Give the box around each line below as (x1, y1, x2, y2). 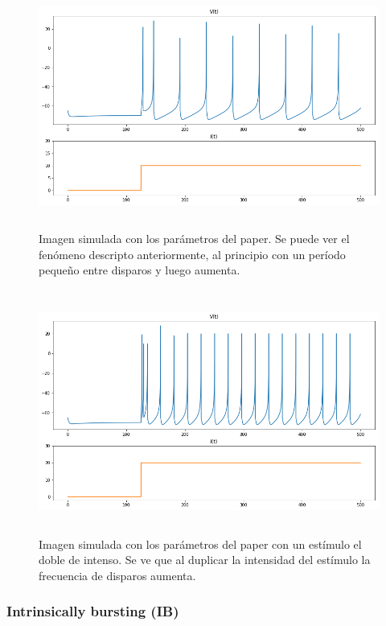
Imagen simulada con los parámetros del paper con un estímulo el (39, 535, 362, 552)
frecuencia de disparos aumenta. (39, 566, 196, 583)
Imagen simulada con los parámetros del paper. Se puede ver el (39, 229, 350, 246)
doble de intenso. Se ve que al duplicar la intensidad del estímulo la (39, 551, 371, 568)
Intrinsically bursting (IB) (6, 601, 179, 621)
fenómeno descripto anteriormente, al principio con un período (39, 245, 346, 262)
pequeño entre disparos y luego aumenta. (39, 262, 240, 278)
